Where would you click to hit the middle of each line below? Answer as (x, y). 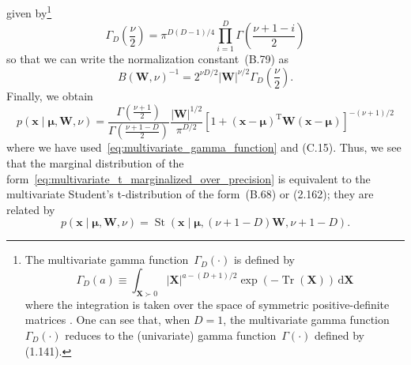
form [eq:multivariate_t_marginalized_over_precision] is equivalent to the (189, 178)
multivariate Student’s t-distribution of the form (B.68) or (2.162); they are (190, 194)
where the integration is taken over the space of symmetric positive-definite (207, 304)
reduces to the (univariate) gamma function (171, 335)
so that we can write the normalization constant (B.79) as (148, 59)
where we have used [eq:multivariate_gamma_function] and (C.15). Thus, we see (204, 147)
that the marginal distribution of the (95, 163)
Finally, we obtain (50, 95)
